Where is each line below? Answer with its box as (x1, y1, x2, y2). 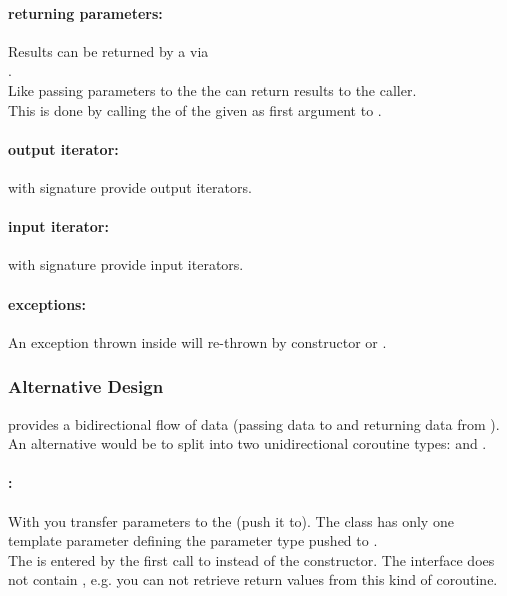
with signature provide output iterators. (8, 176, 252, 197)
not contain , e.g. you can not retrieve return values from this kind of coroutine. (8, 569, 498, 590)
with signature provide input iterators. (8, 254, 244, 275)
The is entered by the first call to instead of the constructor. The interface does (8, 549, 495, 570)
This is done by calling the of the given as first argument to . (8, 99, 382, 120)
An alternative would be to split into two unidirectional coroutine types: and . (8, 433, 487, 454)
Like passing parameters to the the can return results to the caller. (8, 79, 417, 100)
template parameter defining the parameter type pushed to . (8, 530, 378, 551)
